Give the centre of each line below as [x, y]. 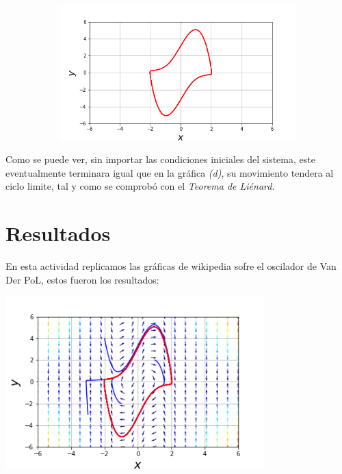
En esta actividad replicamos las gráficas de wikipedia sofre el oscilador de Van [171, 266]
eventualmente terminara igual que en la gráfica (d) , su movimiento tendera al [170, 172]
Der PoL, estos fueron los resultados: [82, 279]
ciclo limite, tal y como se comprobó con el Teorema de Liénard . [140, 186]
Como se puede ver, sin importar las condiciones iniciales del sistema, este [160, 159]
